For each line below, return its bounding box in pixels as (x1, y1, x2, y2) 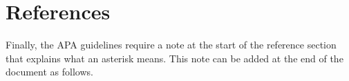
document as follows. (6, 64, 93, 79)
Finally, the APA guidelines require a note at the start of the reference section (6, 37, 337, 52)
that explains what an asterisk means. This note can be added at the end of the (6, 51, 343, 65)
